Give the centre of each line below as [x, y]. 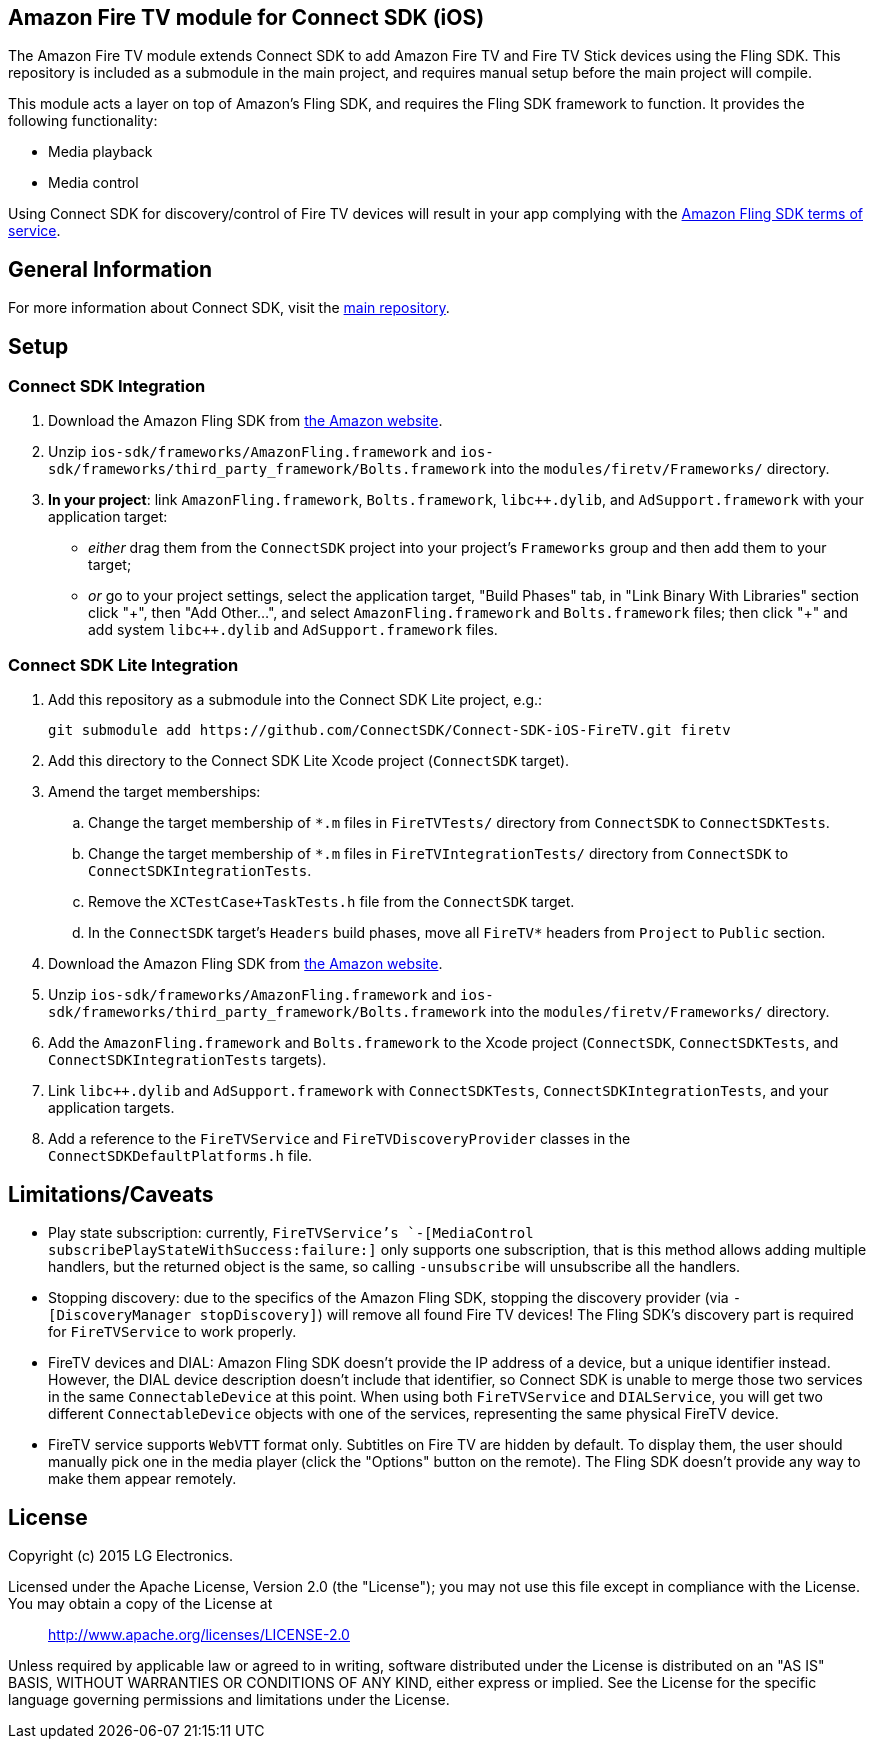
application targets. [111, 1108]
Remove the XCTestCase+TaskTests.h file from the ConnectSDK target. [331, 902]
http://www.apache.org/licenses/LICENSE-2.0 [199, 1634]
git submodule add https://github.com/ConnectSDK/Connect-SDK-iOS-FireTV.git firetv [389, 730]
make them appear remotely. [142, 1479]
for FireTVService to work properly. [172, 1332]
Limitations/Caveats [111, 1194]
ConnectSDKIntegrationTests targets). [187, 1060]
